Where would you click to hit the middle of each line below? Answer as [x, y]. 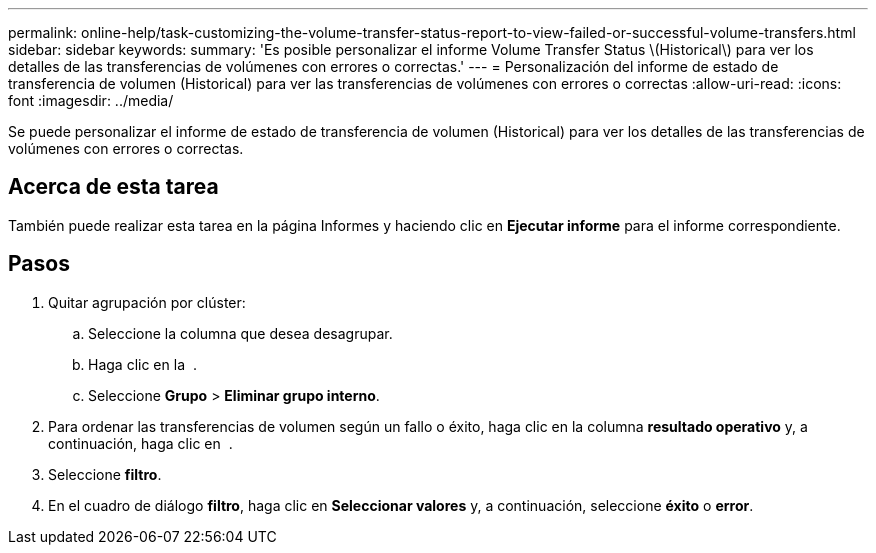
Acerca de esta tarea [113, 187]
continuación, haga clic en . [140, 443]
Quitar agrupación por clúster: [147, 302]
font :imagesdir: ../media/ [91, 100]
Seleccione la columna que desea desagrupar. [240, 333]
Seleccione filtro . [105, 474]
